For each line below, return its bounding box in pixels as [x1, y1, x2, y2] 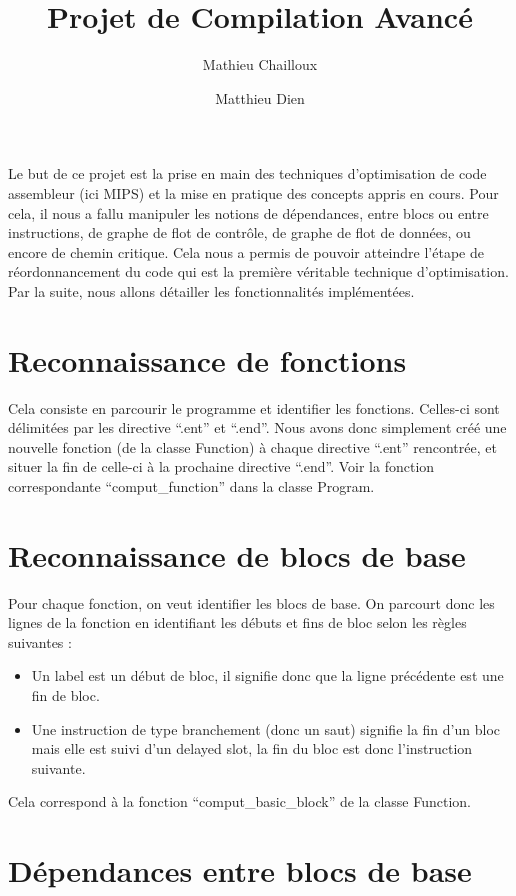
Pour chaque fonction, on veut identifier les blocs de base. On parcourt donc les [8, 592, 495, 613]
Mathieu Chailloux [202, 54, 318, 75]
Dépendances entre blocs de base [8, 850, 472, 891]
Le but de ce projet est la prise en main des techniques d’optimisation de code [8, 163, 487, 184]
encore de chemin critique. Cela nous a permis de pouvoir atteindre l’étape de [8, 241, 484, 262]
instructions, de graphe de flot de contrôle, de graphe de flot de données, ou [8, 222, 471, 243]
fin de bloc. [31, 685, 100, 706]
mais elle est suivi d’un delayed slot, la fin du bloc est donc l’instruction [31, 738, 473, 759]
